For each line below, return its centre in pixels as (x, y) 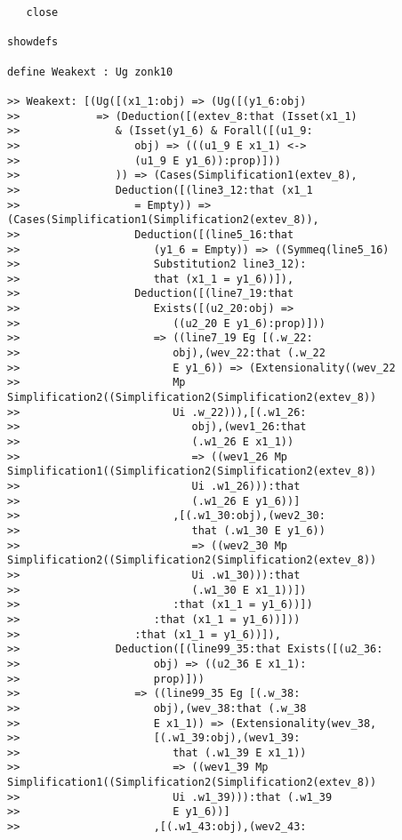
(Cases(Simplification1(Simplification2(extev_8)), (163, 220)
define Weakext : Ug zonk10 (90, 72)
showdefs (33, 42)
